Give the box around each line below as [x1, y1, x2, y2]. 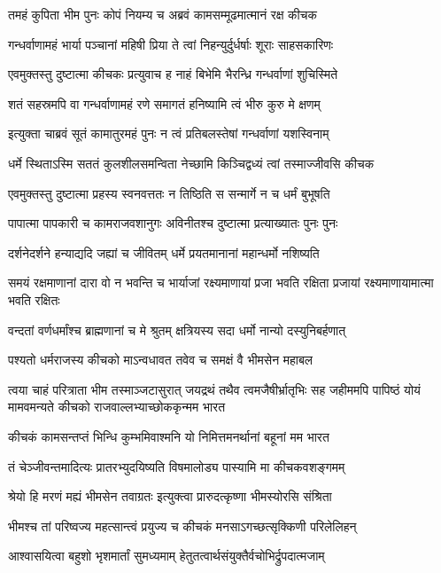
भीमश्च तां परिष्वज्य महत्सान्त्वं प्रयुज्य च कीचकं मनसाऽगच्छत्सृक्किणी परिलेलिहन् [8, 516, 357, 535]
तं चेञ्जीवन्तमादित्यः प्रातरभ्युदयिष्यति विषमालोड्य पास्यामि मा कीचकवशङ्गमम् [8, 457, 345, 475]
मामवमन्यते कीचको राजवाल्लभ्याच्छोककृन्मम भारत [8, 397, 226, 416]
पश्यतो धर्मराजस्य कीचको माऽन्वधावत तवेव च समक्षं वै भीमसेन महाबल [8, 350, 313, 369]
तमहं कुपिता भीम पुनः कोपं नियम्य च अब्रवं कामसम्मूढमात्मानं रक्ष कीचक [8, 5, 317, 23]
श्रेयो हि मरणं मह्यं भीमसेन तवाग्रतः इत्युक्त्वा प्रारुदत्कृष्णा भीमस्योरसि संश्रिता [8, 487, 332, 506]
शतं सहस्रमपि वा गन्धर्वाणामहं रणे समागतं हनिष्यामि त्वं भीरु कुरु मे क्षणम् [8, 94, 321, 113]
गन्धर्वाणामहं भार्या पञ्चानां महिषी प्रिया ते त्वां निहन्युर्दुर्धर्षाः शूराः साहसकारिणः [8, 35, 334, 53]
